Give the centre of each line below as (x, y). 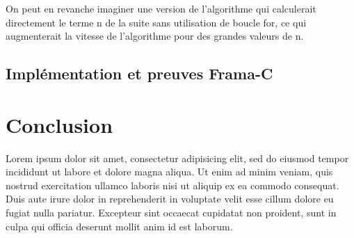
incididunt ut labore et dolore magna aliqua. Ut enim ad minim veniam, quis (169, 172)
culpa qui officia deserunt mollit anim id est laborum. (119, 226)
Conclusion (59, 124)
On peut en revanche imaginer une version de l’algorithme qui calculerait (161, 8)
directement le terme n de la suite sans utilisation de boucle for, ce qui (156, 22)
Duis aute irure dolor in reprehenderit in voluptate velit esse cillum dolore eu (170, 199)
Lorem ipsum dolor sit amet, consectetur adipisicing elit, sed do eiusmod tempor (177, 158)
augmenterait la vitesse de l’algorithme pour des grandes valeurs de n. (155, 36)
